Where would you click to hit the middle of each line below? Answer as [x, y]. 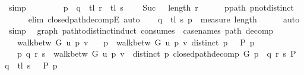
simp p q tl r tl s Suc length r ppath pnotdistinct [151, 7]
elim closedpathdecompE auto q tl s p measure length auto [164, 19]
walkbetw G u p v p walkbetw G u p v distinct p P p [136, 42]
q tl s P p [31, 65]
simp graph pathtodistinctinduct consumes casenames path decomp [141, 30]
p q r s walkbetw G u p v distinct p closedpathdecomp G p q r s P [156, 53]
